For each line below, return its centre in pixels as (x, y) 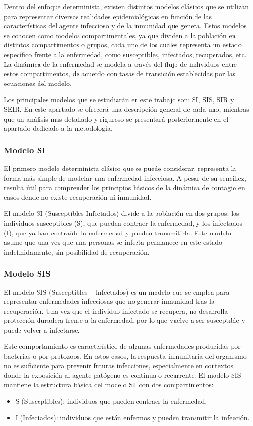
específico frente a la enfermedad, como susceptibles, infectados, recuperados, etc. (125, 54)
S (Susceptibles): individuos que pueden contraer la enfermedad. (111, 401)
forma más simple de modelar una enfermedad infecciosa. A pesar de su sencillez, (125, 178)
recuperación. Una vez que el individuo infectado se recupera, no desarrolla (116, 310)
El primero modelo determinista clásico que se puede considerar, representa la (120, 168)
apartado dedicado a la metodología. (58, 128)
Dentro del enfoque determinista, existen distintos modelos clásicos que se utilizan (126, 6)
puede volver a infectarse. (42, 330)
